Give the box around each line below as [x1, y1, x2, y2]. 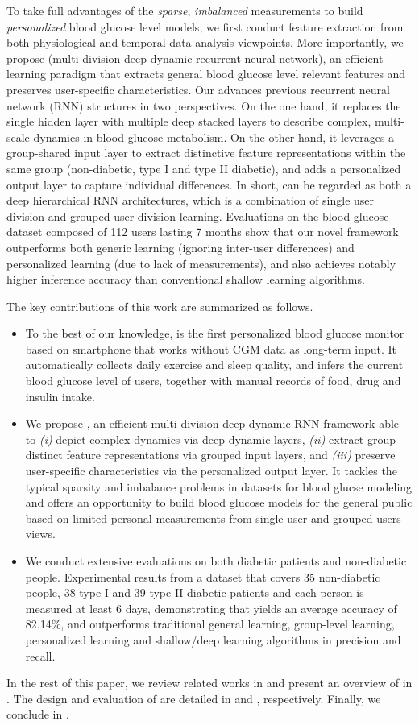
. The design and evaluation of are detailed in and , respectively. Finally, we [6, 690, 381, 706]
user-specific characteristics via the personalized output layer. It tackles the [25, 462, 397, 479]
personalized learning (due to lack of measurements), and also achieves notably [6, 255, 396, 271]
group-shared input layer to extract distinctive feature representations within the [6, 144, 406, 161]
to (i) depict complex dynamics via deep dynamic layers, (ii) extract [25, 430, 364, 447]
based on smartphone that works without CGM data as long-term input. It [25, 340, 397, 357]
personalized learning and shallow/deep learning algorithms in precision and [25, 631, 401, 648]
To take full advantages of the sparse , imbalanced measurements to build [6, 2, 363, 19]
